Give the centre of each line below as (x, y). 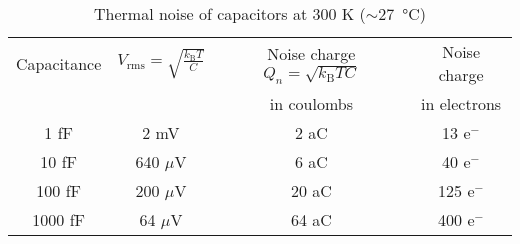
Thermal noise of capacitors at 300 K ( (230, 13)
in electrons (461, 103)
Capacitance (59, 63)
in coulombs (311, 103)
